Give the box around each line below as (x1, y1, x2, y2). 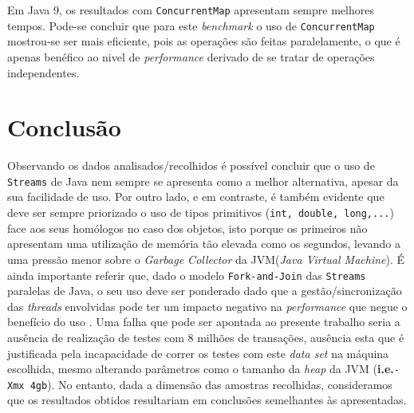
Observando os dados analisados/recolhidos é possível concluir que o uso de (7, 157, 375, 174)
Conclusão (7, 111, 121, 144)
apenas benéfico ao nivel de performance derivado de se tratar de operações (7, 48, 375, 65)
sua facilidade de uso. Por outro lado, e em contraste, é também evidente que (7, 188, 384, 205)
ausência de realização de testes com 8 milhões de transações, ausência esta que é (7, 328, 404, 345)
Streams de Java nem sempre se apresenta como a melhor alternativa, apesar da (7, 172, 399, 189)
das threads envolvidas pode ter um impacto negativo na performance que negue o (7, 297, 408, 314)
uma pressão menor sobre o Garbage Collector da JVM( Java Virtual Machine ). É (7, 250, 405, 267)
